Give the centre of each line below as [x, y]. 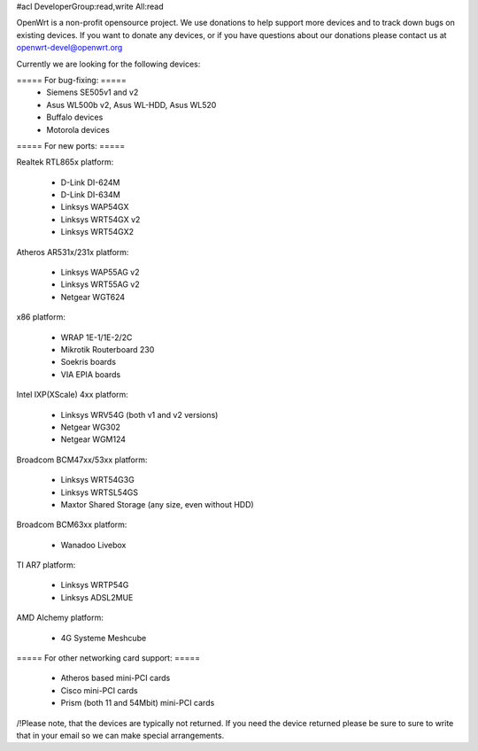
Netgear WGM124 [93, 439]
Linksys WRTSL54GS [100, 492]
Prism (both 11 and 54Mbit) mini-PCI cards [138, 703]
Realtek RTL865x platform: [65, 162]
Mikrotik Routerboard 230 [108, 349]
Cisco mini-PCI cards [99, 690]
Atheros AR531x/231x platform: [73, 252]
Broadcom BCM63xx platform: [72, 525]
